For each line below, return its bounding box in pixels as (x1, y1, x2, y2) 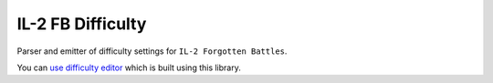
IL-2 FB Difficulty (16, 14, 147, 34)
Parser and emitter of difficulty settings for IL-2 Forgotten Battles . (16, 46, 288, 57)
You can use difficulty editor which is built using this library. (16, 62, 241, 73)
